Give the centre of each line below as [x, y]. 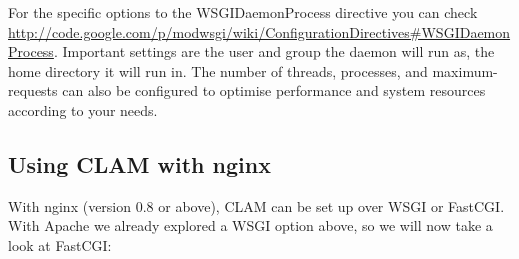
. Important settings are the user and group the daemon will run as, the [274, 51]
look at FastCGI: [60, 244]
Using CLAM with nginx [139, 163]
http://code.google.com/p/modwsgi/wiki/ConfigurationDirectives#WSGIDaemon [259, 31]
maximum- [465, 70]
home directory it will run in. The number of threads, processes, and [218, 70]
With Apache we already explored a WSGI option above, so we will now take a [250, 225]
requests [33, 90]
